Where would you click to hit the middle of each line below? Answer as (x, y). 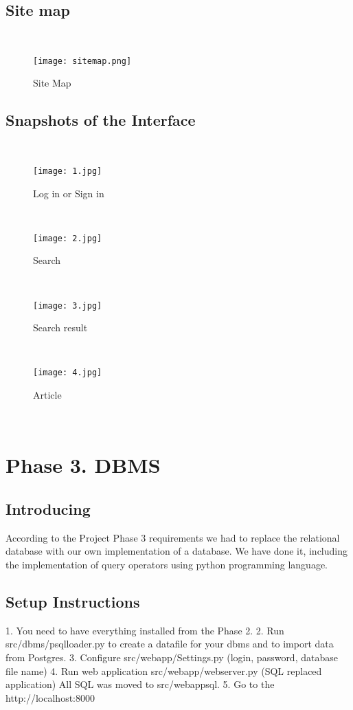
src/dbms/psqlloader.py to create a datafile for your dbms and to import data (170, 644)
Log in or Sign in (69, 193)
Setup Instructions (73, 601)
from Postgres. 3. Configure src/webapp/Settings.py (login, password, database (172, 657)
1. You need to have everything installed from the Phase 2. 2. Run (145, 630)
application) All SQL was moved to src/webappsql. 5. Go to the (140, 684)
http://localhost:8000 (50, 697)
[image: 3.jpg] (68, 306)
